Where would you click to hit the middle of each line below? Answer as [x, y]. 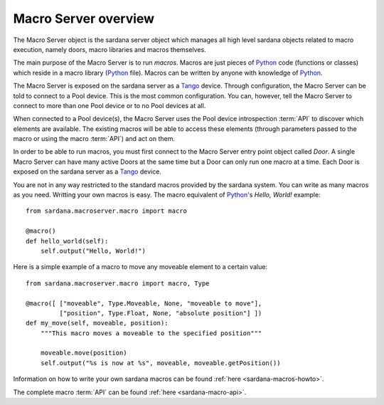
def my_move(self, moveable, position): [97, 323]
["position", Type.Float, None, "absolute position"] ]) [161, 313]
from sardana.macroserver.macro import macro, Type [118, 283]
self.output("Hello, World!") [93, 251]
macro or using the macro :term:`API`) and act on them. [94, 139]
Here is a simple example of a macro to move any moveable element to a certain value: [140, 267]
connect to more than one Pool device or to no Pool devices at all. [110, 105]
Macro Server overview [84, 19]
